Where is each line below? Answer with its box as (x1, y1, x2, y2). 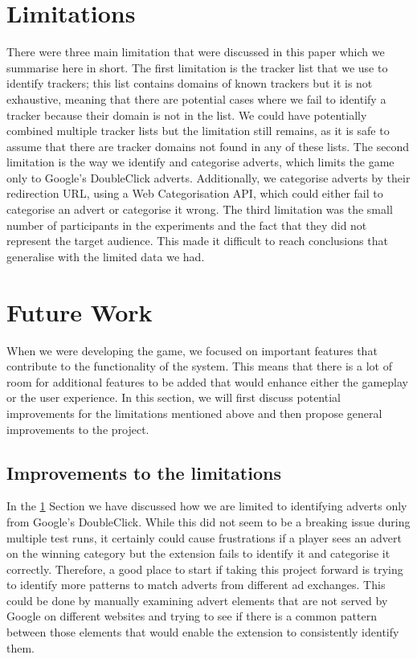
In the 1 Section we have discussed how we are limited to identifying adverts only (6, 497, 407, 514)
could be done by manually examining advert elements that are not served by (6, 591, 388, 608)
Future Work (6, 295, 153, 328)
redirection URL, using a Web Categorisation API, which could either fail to (6, 185, 383, 202)
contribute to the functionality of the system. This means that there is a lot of (6, 358, 392, 375)
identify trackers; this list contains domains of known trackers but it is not (6, 75, 373, 92)
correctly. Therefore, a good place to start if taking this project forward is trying (6, 560, 403, 577)
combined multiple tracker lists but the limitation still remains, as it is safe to (6, 122, 390, 139)
